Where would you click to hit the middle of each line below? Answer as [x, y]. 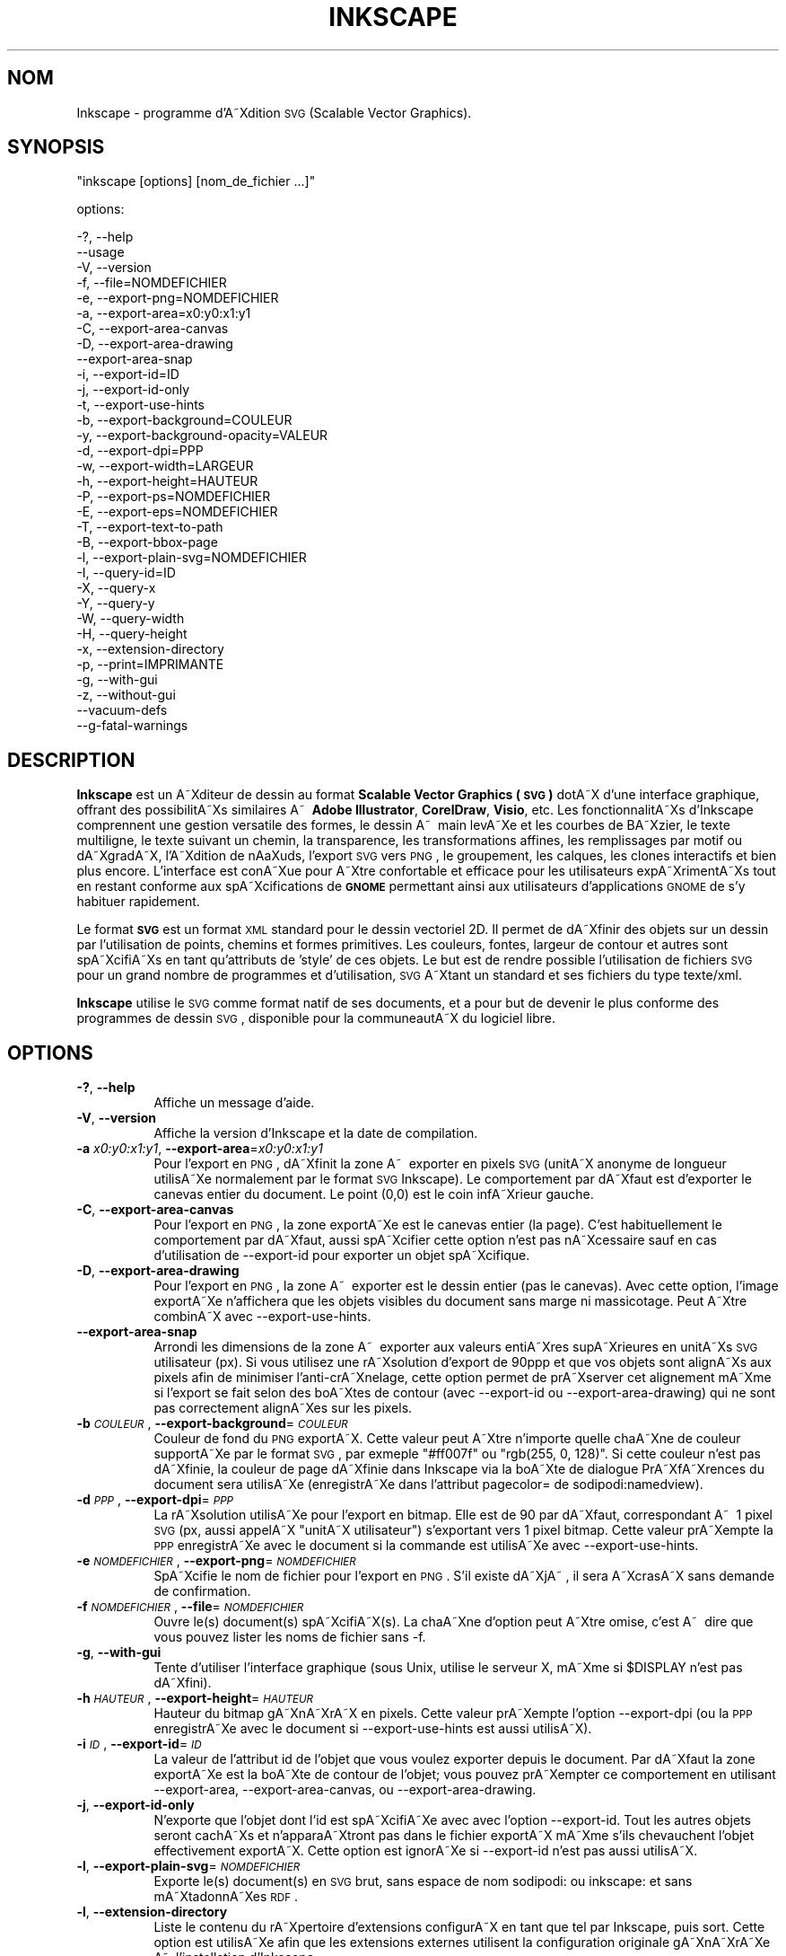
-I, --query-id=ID [126, 573]
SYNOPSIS [56, 147]
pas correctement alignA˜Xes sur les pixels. [283, 1408]
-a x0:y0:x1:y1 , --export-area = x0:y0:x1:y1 [200, 1149]
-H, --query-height [132, 634]
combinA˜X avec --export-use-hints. [262, 1317]
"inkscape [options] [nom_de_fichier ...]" [196, 181]
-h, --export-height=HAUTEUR [167, 481]
